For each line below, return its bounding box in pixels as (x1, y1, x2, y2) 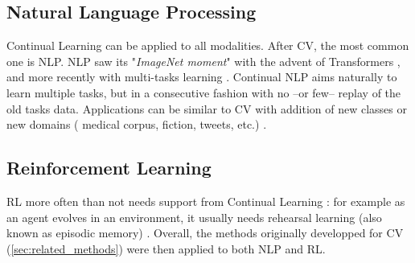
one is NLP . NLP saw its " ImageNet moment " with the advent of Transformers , (6, 52, 401, 69)
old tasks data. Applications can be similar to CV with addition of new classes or (6, 100, 408, 117)
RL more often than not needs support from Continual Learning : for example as (6, 192, 405, 209)
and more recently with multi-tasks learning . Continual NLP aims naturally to (6, 68, 397, 85)
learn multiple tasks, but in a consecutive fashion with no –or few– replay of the (6, 84, 401, 101)
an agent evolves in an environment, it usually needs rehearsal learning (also (6, 208, 382, 225)
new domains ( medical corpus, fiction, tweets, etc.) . (6, 116, 267, 133)
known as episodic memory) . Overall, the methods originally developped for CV (6, 224, 404, 241)
